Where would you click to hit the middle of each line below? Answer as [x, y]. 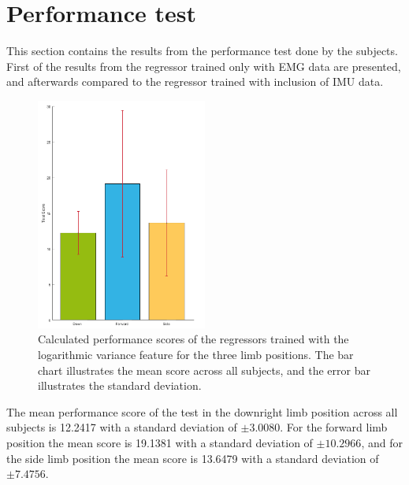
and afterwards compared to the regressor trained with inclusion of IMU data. [195, 81]
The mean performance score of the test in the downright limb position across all [202, 411]
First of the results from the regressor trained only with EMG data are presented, [204, 66]
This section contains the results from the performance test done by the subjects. [202, 51]
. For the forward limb [334, 427]
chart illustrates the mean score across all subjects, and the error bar [204, 370]
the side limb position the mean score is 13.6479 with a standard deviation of [193, 458]
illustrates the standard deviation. [120, 385]
